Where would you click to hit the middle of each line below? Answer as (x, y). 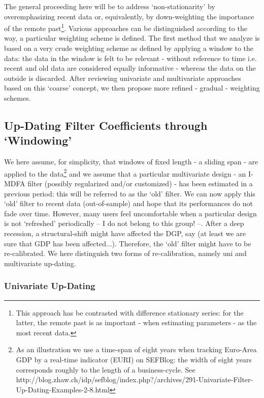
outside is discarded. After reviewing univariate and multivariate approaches (123, 78)
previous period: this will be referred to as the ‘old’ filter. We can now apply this (130, 193)
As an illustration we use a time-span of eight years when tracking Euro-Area (136, 349)
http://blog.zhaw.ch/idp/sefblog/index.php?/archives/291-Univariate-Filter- (135, 379)
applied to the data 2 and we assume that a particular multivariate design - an (125, 173)
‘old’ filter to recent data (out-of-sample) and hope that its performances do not (129, 203)
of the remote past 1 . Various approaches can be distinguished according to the (126, 27)
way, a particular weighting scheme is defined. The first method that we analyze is (132, 38)
